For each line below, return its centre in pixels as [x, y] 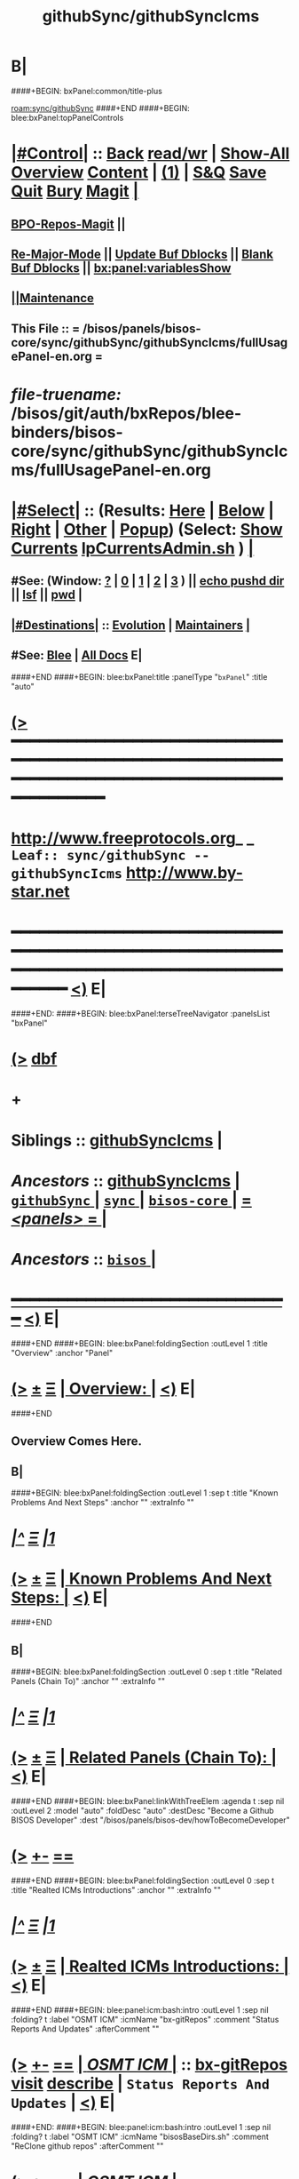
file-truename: [66, 394]
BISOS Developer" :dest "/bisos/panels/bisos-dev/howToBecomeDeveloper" [150, 1820]
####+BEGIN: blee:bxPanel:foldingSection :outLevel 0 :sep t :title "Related [147, 1672]
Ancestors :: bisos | [84, 1259]
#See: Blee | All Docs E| [77, 655]
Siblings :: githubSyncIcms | [117, 1140]
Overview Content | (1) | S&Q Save [139, 173]
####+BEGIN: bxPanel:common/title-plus [87, 91]
